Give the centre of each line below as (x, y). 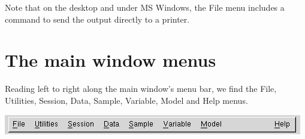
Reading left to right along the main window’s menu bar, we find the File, (141, 89)
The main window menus (111, 60)
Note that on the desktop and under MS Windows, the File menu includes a (145, 7)
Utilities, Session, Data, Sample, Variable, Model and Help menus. (126, 100)
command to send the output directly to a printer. (97, 19)
